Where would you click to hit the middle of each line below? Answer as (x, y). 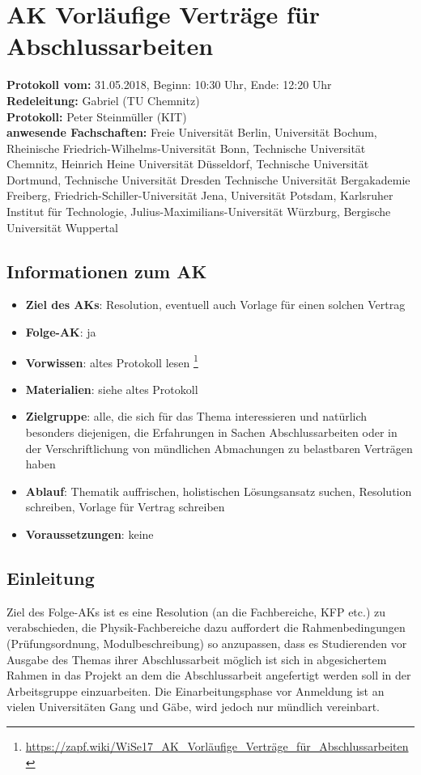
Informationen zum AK (107, 271)
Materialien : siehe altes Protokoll (112, 389)
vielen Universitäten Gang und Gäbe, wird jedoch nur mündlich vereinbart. (193, 707)
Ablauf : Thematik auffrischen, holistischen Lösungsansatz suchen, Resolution (219, 491)
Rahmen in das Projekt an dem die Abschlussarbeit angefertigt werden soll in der (209, 675)
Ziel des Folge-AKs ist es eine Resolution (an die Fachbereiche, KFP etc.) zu (196, 611)
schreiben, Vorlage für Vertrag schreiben (125, 507)
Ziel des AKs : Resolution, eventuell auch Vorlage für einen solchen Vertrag (215, 305)
